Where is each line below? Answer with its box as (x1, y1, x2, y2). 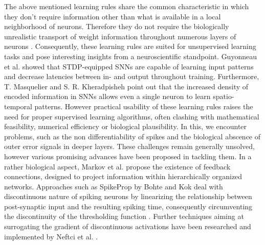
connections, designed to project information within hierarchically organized (4, 171, 242, 182)
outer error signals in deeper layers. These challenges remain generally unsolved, (4, 141, 255, 152)
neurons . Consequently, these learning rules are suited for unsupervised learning (4, 41, 256, 52)
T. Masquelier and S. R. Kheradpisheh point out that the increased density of (4, 81, 249, 91)
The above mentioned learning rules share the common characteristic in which (4, 1, 249, 11)
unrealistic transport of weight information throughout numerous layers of (4, 31, 236, 41)
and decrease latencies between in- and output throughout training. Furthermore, (4, 71, 259, 82)
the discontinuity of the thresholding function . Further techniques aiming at (4, 211, 244, 222)
